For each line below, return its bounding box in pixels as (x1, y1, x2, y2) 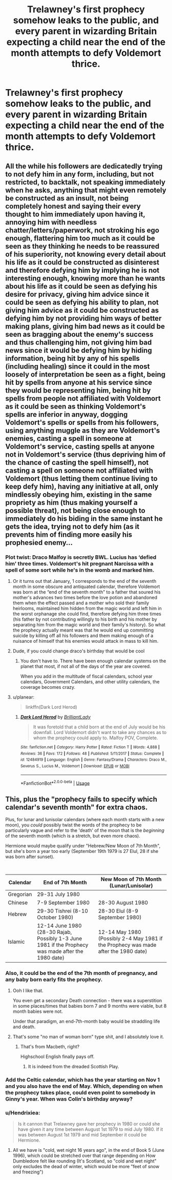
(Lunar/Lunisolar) (109, 882, 153, 889)
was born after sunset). (5, 853, 55, 860)
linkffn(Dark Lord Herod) (25, 704, 78, 710)
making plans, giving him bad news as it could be (5, 322, 165, 331)
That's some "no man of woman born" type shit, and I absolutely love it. (12, 1034, 164, 1040)
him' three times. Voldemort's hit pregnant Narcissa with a (5, 560, 154, 567)
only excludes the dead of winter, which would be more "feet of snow (12, 1164, 160, 1170)
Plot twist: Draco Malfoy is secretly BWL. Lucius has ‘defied (5, 554, 157, 561)
